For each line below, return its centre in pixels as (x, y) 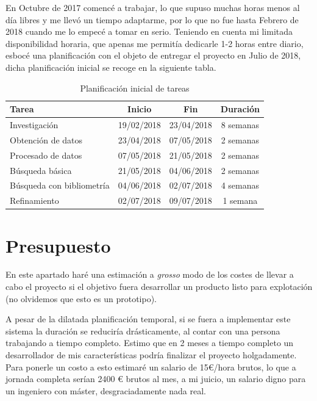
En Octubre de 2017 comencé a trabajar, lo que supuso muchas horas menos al (153, 7)
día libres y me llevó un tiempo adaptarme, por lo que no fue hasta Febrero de (152, 19)
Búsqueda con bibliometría (60, 185)
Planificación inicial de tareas (135, 88)
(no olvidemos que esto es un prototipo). (81, 298)
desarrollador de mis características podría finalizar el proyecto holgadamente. (151, 355)
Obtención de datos (46, 139)
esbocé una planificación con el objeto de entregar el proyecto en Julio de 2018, (153, 55)
